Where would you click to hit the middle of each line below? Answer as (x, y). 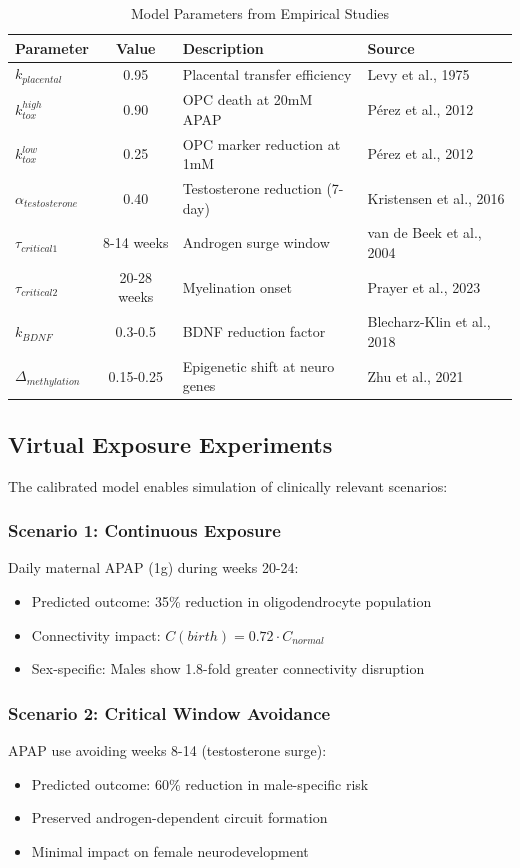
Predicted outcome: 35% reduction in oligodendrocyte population (231, 601)
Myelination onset (237, 286)
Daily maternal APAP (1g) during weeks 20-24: (153, 567)
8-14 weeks (136, 242)
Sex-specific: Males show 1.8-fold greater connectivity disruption (228, 668)
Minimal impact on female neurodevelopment (170, 850)
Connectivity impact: (96, 634)
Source (391, 47)
